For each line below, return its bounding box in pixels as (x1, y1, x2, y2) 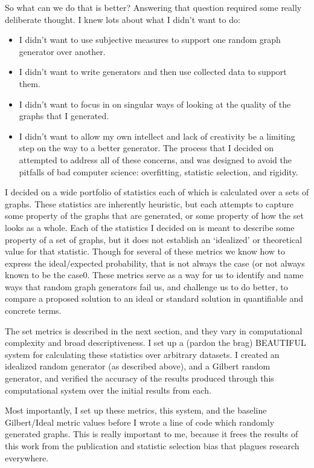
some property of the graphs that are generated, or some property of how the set (5, 209, 304, 222)
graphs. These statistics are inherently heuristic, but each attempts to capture (5, 197, 293, 210)
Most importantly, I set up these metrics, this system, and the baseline (5, 404, 267, 417)
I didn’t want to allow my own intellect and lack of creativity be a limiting (19, 129, 295, 142)
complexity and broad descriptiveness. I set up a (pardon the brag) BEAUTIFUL (5, 336, 306, 349)
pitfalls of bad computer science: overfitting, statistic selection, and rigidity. (19, 165, 298, 178)
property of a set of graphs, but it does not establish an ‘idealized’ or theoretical (5, 233, 303, 245)
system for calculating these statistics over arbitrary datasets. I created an (5, 348, 280, 360)
